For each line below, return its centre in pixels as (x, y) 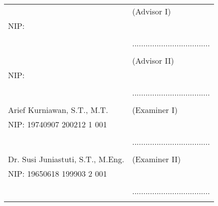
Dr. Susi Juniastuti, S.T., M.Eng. (66, 159)
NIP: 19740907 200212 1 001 (58, 124)
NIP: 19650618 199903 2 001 (58, 173)
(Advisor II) (153, 60)
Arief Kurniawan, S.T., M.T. (58, 110)
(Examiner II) (156, 159)
